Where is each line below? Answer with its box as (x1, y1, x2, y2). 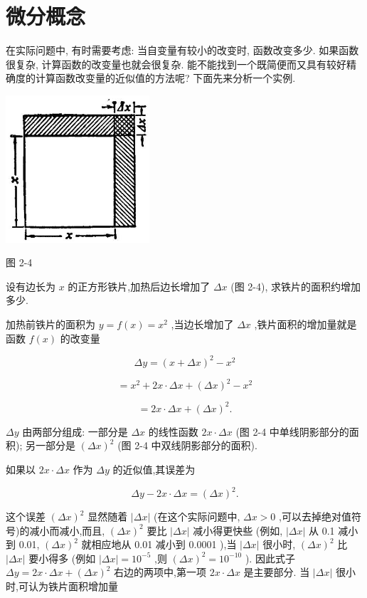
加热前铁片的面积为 (6, 317, 95, 332)
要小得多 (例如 (28, 550, 96, 565)
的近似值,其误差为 (112, 461, 196, 476)
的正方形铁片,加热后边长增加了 (68, 278, 211, 293)
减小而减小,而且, (29, 523, 105, 537)
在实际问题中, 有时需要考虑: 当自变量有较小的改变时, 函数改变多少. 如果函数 (6, 43, 359, 58)
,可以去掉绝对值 (278, 509, 351, 524)
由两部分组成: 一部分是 (22, 424, 128, 439)
